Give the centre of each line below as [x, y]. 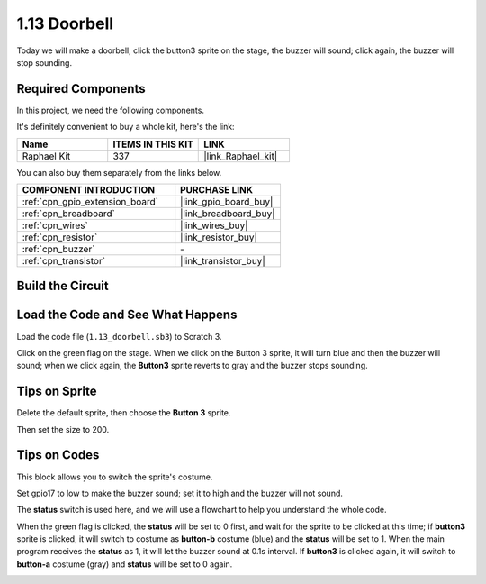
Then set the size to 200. [63, 429]
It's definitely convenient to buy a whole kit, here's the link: [126, 127]
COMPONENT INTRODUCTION [89, 190]
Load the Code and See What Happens [127, 315]
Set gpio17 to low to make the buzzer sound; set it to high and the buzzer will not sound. [180, 493]
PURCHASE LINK [217, 190]
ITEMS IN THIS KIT [153, 144]
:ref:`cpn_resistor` [60, 237]
